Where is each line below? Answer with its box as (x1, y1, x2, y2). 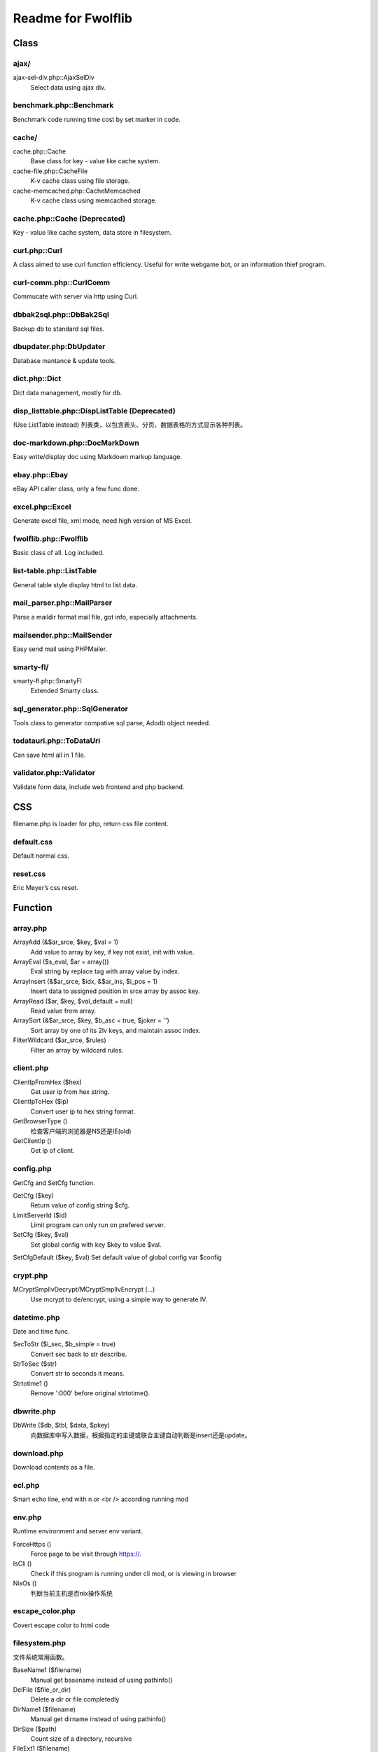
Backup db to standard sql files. (13, 324, 105, 333)
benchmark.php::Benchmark (13, 100, 114, 110)
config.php (13, 1164, 52, 1174)
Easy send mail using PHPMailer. (13, 645, 108, 653)
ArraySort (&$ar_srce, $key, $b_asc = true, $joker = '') (13, 1016, 169, 1025)
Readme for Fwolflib (13, 11, 133, 26)
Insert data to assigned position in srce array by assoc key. (30, 987, 200, 995)
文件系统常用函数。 (13, 1652, 69, 1661)
